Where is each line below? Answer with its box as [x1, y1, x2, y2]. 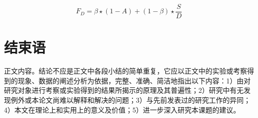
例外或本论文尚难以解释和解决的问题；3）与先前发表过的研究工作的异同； [10, 94, 251, 105]
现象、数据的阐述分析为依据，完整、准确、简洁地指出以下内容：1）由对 [17, 75, 251, 85]
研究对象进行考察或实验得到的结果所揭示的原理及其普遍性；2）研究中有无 [4, 85, 244, 95]
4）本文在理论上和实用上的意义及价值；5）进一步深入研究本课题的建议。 [4, 104, 240, 115]
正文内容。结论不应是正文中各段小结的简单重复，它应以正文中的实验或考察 [4, 66, 247, 76]
